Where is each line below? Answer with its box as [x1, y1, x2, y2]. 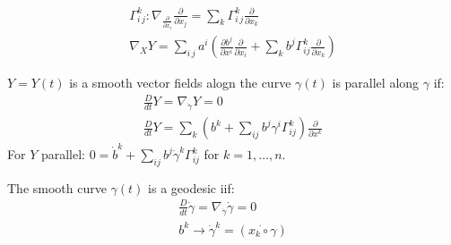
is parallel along [332, 73, 420, 92]
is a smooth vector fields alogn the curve [69, 73, 291, 92]
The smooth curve [7, 178, 107, 197]
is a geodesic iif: [148, 178, 235, 197]
